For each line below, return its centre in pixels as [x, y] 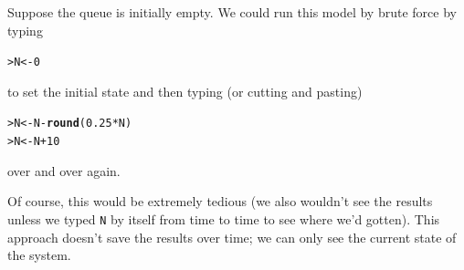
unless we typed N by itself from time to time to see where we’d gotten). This [224, 218]
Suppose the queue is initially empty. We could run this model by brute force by [232, 12]
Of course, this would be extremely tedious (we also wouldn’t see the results [220, 201]
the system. [39, 255]
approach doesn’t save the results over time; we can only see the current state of [232, 237]
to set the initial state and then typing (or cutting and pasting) [185, 91]
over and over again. [64, 170]
